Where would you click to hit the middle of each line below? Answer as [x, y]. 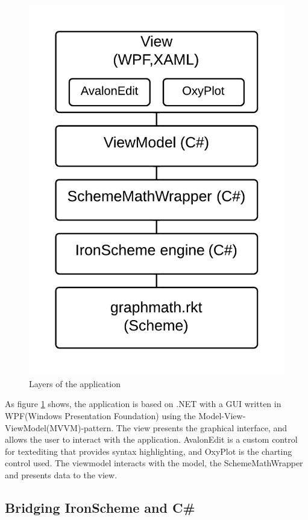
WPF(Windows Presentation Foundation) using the [100, 416]
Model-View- [222, 416]
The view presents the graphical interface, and [202, 427]
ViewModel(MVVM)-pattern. [59, 427]
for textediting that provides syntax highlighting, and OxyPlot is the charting [149, 451]
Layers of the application [75, 383]
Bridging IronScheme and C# [100, 507]
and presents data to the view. [61, 474]
